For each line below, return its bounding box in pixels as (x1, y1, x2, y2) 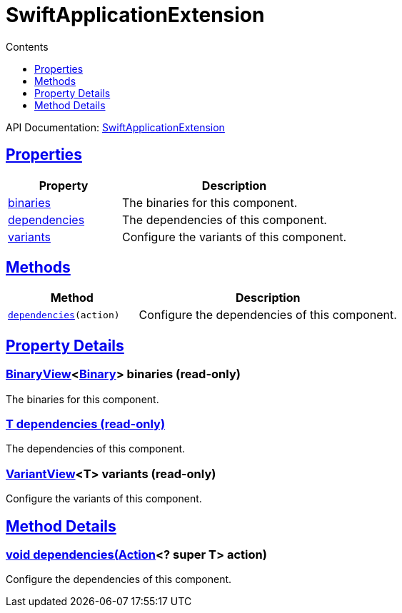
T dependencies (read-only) (6, 417, 166, 432)
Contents (6, 40, 49, 53)
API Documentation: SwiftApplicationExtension (6, 121, 225, 133)
